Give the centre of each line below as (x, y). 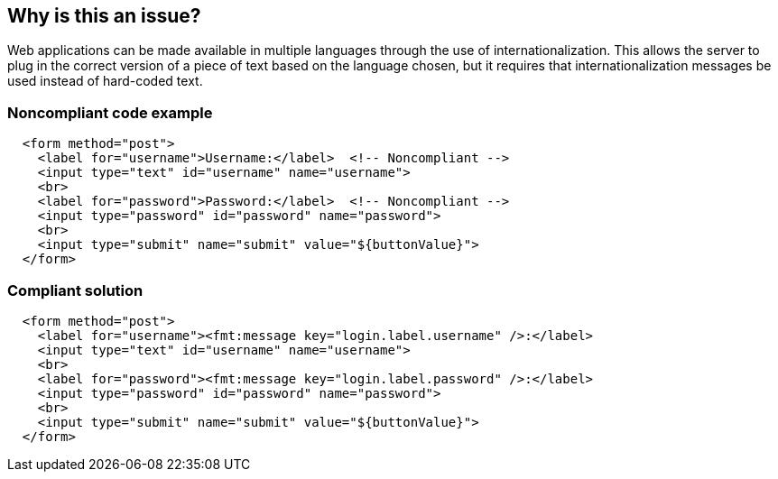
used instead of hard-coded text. (105, 81)
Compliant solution (75, 290)
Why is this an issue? (104, 16)
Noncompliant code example (110, 112)
